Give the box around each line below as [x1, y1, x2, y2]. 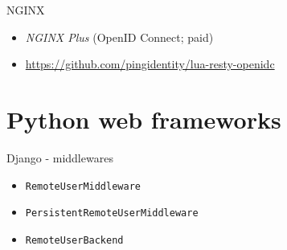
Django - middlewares [6, 149, 113, 166]
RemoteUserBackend [25, 234, 124, 246]
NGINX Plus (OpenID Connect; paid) [25, 28, 214, 45]
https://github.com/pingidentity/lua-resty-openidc [25, 55, 275, 72]
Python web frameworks [6, 102, 281, 135]
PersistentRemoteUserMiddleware [25, 207, 199, 219]
